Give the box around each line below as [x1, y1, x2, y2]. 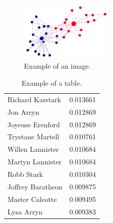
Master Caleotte [7, 193, 57, 204]
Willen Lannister [7, 144, 59, 154]
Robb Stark [7, 168, 43, 179]
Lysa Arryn [7, 206, 42, 216]
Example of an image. [24, 61, 91, 71]
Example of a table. [21, 78, 82, 88]
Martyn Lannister [7, 156, 62, 167]
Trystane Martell [7, 131, 59, 142]
